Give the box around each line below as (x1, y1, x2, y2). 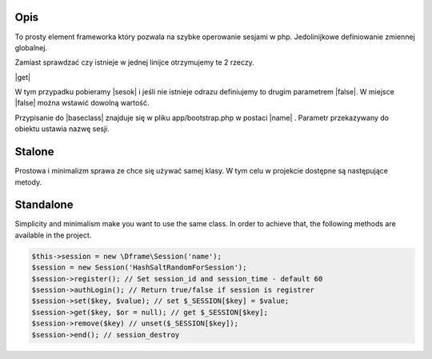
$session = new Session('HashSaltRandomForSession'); (31, 263, 247, 272)
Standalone (14, 198, 74, 212)
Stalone (14, 145, 54, 159)
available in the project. (14, 230, 92, 240)
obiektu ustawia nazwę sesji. (14, 124, 110, 134)
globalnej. (14, 42, 48, 52)
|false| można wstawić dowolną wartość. (14, 98, 150, 108)
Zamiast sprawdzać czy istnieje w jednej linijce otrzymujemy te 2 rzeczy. (14, 58, 255, 67)
